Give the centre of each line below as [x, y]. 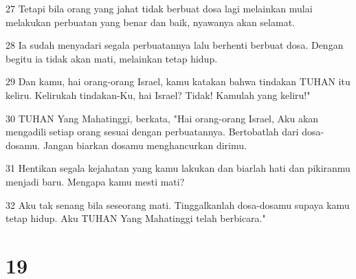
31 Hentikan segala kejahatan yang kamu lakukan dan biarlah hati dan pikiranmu [178, 168]
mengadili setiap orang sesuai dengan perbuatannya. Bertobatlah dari [152, 132]
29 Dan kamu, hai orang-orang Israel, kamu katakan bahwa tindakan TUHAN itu [178, 81]
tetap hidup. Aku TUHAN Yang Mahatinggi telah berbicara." [136, 218]
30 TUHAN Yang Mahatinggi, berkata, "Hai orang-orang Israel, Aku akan [162, 118]
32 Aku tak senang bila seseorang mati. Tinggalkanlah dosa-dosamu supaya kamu [178, 204]
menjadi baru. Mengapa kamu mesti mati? [95, 181]
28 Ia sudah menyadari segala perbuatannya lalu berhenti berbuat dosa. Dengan [175, 45]
